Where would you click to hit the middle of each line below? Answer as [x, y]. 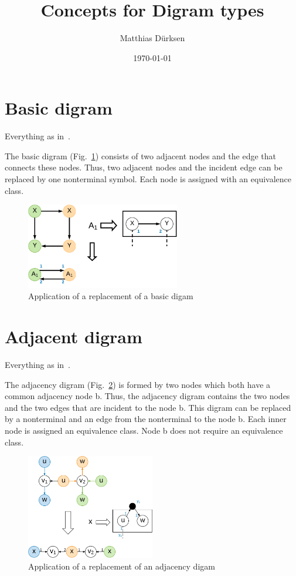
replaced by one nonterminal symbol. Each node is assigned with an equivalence [148, 179]
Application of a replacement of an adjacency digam [122, 566]
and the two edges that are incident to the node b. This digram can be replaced [148, 407]
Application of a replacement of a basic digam [111, 296]
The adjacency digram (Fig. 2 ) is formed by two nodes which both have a [138, 384]
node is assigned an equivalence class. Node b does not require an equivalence [144, 431]
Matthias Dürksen [152, 38]
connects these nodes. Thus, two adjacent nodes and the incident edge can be [144, 167]
